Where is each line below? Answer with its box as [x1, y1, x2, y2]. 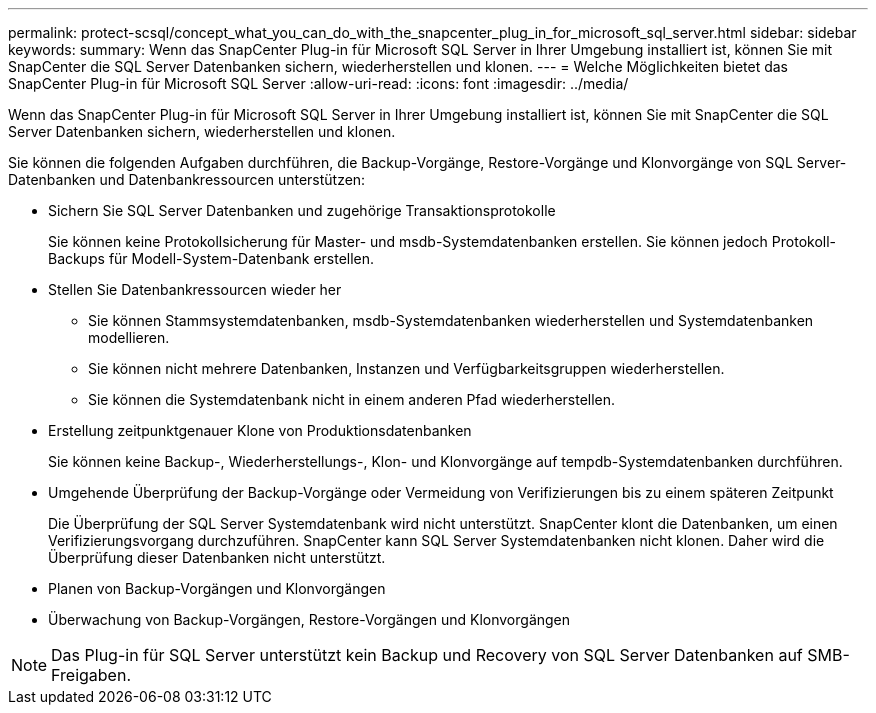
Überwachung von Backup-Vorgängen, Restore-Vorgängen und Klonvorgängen [48, 611, 571, 628]
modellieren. [88, 329, 170, 346]
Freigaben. [51, 665, 131, 685]
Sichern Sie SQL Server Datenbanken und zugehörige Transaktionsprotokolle [48, 202, 556, 219]
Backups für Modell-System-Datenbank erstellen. [48, 250, 375, 267]
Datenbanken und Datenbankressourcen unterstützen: [8, 171, 366, 188]
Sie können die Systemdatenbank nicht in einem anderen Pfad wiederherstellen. [88, 391, 616, 408]
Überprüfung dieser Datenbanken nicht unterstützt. [48, 549, 386, 566]
